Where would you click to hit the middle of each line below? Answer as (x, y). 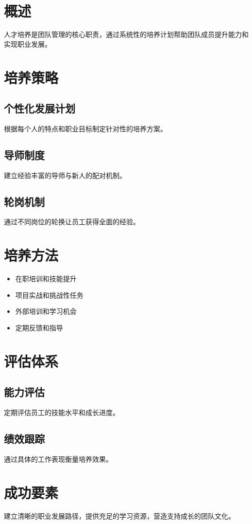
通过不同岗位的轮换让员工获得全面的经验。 (72, 222)
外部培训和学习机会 (46, 311)
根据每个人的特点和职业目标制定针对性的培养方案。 (85, 128)
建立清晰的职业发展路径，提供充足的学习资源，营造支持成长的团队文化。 (119, 515)
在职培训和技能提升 (46, 279)
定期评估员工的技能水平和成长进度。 (62, 412)
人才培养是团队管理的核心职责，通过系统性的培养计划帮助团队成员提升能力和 (126, 34)
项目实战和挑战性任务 (49, 295)
